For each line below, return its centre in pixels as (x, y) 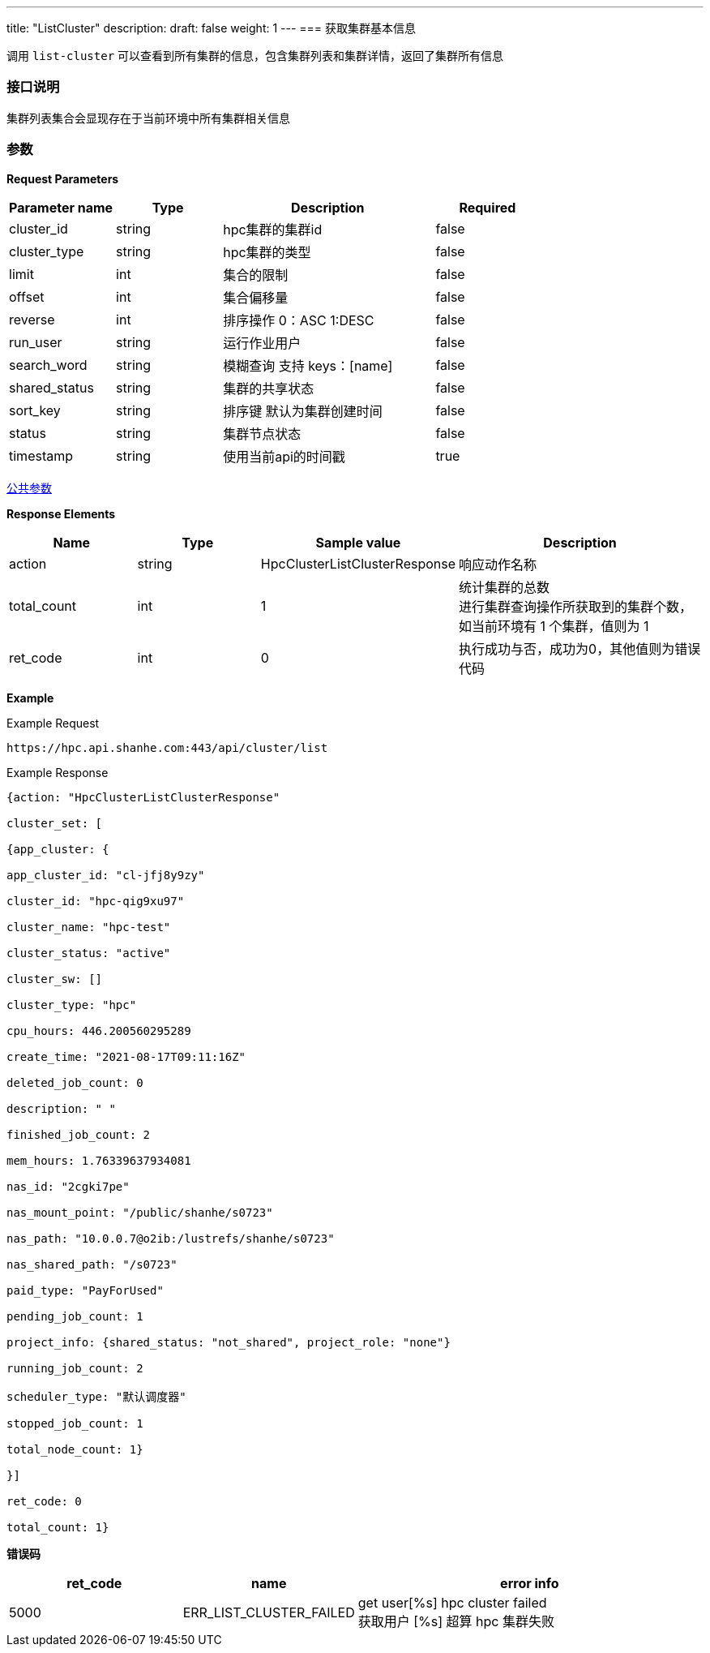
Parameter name (61, 207)
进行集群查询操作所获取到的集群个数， (576, 606)
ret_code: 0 (44, 1501)
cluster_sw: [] (55, 979)
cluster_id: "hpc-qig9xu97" (96, 901)
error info (530, 1583)
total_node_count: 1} (75, 1449)
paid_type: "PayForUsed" (85, 1290)
